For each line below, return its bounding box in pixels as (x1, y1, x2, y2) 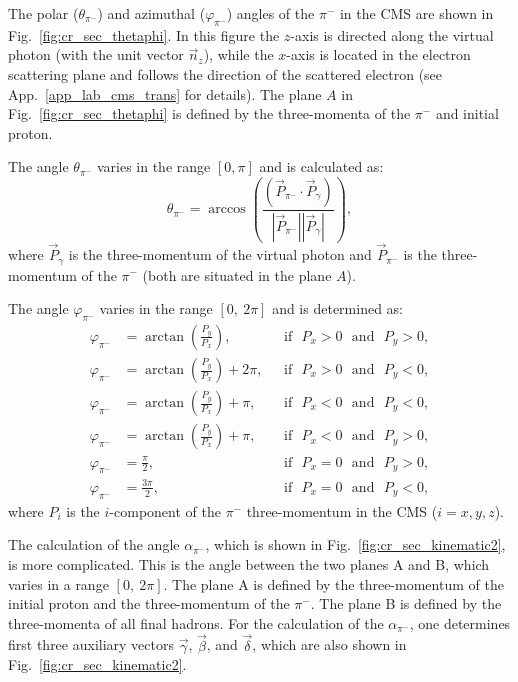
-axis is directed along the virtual (290, 24, 494, 45)
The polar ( (8, 3, 79, 23)
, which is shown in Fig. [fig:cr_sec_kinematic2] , (205, 534, 506, 555)
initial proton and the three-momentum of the (8, 593, 290, 614)
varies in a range (8, 573, 109, 594)
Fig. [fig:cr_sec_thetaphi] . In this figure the (8, 24, 280, 45)
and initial (435, 103, 499, 124)
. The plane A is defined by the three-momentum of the (163, 573, 504, 594)
